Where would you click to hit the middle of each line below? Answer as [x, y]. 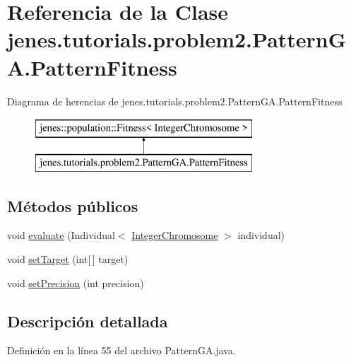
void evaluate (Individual [61, 235]
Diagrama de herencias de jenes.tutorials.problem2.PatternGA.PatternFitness [175, 101]
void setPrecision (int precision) [76, 282]
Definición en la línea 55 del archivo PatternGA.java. [121, 350]
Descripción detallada [88, 321]
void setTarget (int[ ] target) [68, 259]
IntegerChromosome [175, 235]
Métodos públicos [73, 205]
